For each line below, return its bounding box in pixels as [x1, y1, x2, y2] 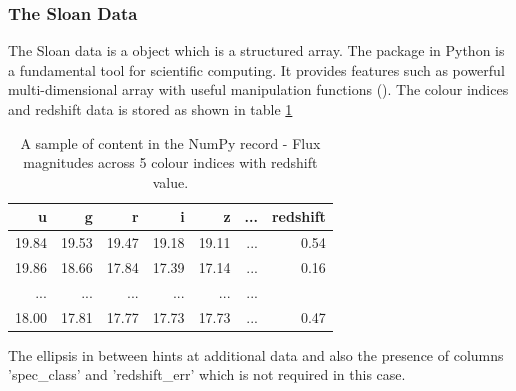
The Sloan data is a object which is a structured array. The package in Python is [8, 40, 505, 61]
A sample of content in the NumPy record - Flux [20, 132, 321, 153]
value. [152, 171, 189, 192]
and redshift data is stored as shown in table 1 [8, 99, 293, 119]
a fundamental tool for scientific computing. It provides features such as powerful [8, 59, 505, 80]
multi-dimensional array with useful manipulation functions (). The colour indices [8, 79, 509, 100]
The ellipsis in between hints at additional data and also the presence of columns [8, 344, 504, 365]
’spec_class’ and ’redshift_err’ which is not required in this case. [8, 364, 406, 385]
